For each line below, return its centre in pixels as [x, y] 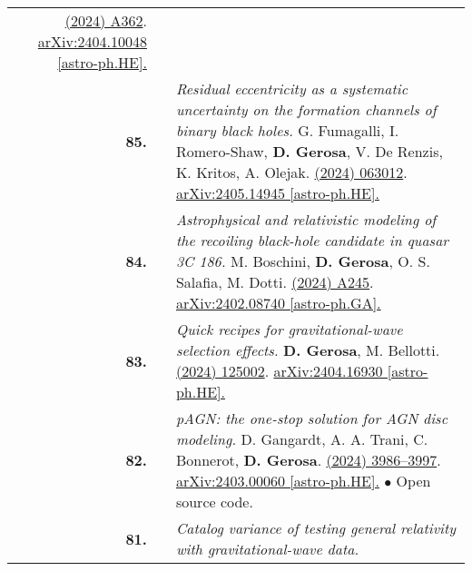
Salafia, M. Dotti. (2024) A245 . [275, 282]
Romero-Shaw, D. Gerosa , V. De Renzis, [309, 151]
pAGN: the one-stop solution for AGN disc [311, 418]
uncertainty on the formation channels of [306, 109]
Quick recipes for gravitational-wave [289, 329]
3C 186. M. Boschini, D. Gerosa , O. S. [303, 261]
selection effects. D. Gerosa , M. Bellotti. [308, 350]
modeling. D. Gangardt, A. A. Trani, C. [302, 439]
